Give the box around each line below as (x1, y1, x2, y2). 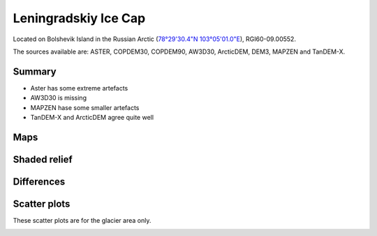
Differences (13, 175, 66, 187)
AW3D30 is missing (30, 94, 87, 102)
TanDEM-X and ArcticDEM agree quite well (30, 113, 154, 122)
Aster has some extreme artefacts (30, 84, 128, 92)
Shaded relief (13, 153, 73, 165)
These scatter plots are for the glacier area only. (13, 216, 151, 224)
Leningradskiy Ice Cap (13, 10, 146, 26)
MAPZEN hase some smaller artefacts (30, 103, 140, 111)
